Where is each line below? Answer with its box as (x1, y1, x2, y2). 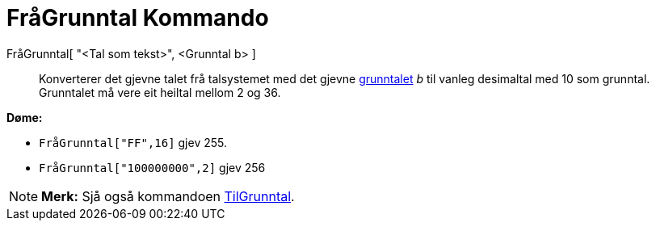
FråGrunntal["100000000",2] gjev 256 (39, 160, 266, 174)
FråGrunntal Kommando (6, 4, 269, 32)
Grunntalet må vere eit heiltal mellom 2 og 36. (39, 85, 281, 99)
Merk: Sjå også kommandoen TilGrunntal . (41, 187, 295, 204)
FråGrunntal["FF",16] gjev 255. (39, 135, 227, 149)
